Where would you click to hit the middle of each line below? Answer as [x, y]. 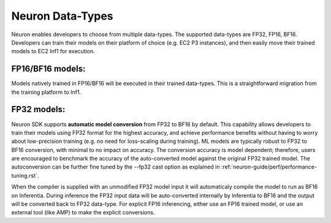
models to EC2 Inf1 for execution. [53, 51]
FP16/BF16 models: [48, 69]
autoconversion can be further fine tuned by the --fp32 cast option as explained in [116, 167]
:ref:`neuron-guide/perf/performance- [269, 167]
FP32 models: [38, 109]
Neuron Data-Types [62, 16]
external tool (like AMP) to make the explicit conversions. [83, 213]
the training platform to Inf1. [46, 92]
